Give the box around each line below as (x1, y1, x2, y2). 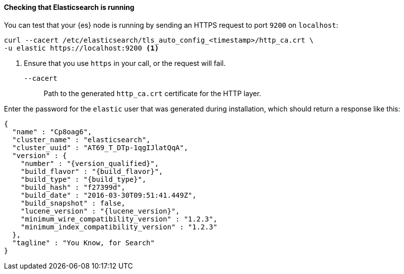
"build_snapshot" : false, (20, 199, 126, 207)
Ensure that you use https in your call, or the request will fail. (24, 58, 226, 67)
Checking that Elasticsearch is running (4, 3, 135, 11)
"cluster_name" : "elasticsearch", (12, 135, 151, 144)
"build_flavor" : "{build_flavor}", (20, 167, 163, 175)
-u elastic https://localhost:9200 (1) (4, 44, 159, 52)
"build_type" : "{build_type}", (20, 175, 146, 183)
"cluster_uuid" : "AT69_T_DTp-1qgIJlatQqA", (12, 143, 188, 152)
